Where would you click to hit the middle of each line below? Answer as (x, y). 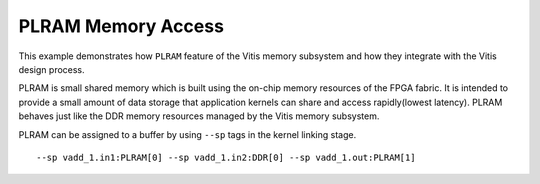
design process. (51, 69)
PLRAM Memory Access (121, 26)
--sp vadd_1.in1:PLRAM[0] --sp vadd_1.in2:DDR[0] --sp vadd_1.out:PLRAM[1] (226, 157)
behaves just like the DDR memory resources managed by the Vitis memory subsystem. (199, 116)
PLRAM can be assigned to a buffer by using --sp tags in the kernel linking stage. (187, 134)
